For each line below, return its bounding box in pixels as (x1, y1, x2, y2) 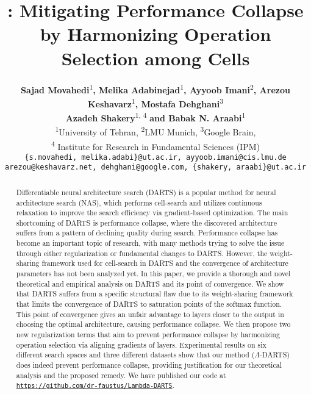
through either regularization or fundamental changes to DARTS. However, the (16, 248, 268, 258)
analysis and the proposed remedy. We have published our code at (16, 370, 226, 380)
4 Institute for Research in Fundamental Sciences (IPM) (51, 138, 260, 152)
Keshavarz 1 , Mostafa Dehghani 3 (87, 95, 224, 110)
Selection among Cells (61, 45, 250, 70)
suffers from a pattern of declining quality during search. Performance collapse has (16, 227, 278, 238)
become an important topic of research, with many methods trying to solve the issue (16, 238, 285, 248)
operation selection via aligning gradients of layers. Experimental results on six (16, 339, 266, 349)
